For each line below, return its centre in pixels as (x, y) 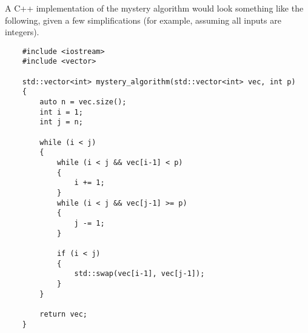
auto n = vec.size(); (83, 102)
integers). (22, 32)
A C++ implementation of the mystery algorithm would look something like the (154, 8)
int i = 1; (61, 112)
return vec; (64, 314)
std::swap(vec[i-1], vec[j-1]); (139, 274)
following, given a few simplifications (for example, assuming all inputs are (143, 20)
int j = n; (61, 122)
